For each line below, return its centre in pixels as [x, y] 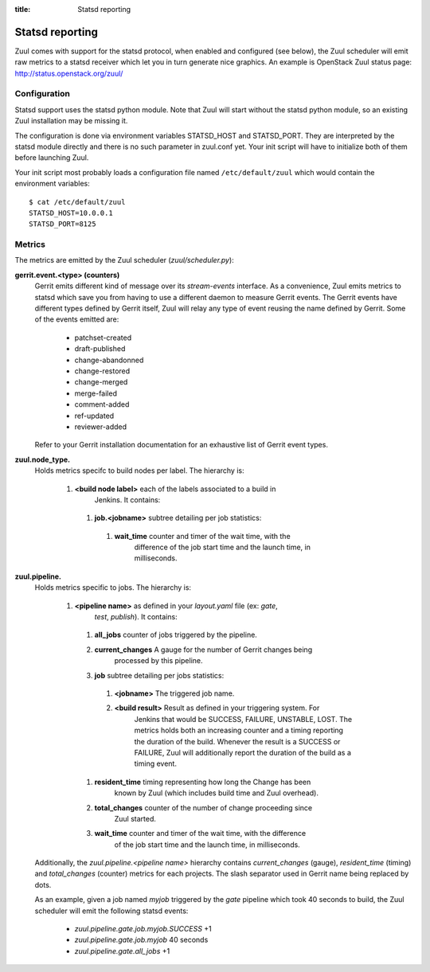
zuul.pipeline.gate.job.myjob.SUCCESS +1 [143, 929]
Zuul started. [135, 818]
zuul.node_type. [43, 459]
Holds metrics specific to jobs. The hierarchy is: [113, 587]
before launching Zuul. [52, 158]
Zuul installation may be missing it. [71, 121]
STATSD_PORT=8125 [63, 224]
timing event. [155, 763]
